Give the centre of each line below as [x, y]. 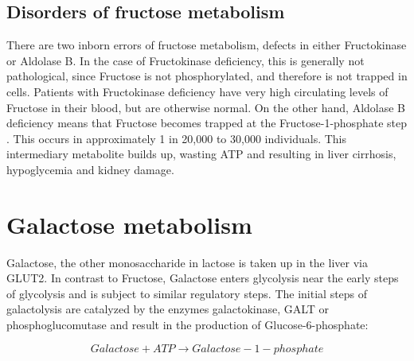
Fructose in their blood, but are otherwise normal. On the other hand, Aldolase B [206, 107]
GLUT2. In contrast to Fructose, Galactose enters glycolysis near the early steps [203, 278]
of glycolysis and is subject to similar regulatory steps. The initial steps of [187, 293]
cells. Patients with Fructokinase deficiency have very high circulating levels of [197, 91]
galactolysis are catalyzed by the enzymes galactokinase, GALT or [168, 309]
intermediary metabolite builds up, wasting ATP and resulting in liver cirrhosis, [201, 154]
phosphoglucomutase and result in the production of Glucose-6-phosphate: [187, 325]
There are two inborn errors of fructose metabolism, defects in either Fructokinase [207, 45]
